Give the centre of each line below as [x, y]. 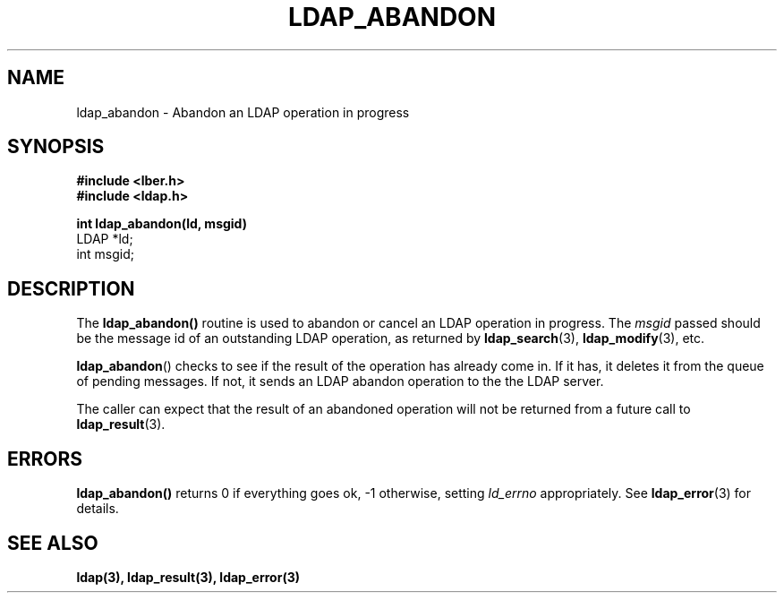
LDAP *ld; [105, 239]
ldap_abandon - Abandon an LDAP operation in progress [243, 112]
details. [98, 509]
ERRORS [45, 459]
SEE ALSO [53, 543]
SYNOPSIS [56, 147]
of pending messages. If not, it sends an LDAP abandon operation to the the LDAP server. [340, 381]
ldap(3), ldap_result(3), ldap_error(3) [188, 577]
